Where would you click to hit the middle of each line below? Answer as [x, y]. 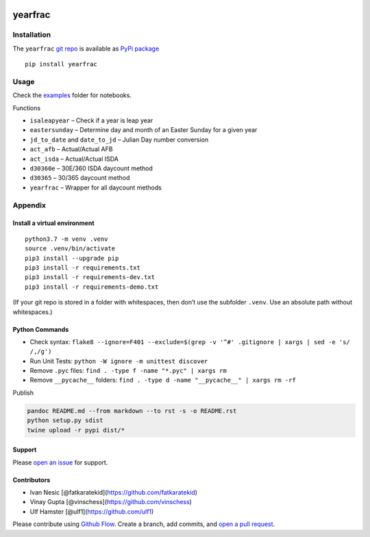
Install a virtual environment [54, 223]
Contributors [32, 480]
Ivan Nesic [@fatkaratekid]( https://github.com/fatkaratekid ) [114, 492]
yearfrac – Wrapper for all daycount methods [96, 187]
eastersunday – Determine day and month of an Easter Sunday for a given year [144, 130]
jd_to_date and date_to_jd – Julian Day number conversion [119, 140]
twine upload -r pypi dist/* [76, 430]
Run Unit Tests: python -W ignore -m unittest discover [119, 361]
